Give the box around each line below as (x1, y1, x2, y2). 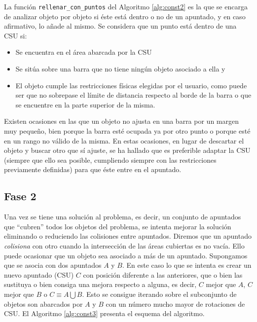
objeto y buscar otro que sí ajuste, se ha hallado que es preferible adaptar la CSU (4, 145, 251, 155)
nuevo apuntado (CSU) (4, 269, 74, 280)
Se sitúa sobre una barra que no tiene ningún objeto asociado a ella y (15, 64, 225, 74)
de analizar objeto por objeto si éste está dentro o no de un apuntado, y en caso (4, 11, 246, 21)
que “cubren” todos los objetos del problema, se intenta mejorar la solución (4, 221, 231, 231)
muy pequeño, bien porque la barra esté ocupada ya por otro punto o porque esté (4, 126, 251, 136)
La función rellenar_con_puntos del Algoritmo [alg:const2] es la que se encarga (4, 1, 248, 11)
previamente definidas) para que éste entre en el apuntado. (4, 164, 182, 175)
